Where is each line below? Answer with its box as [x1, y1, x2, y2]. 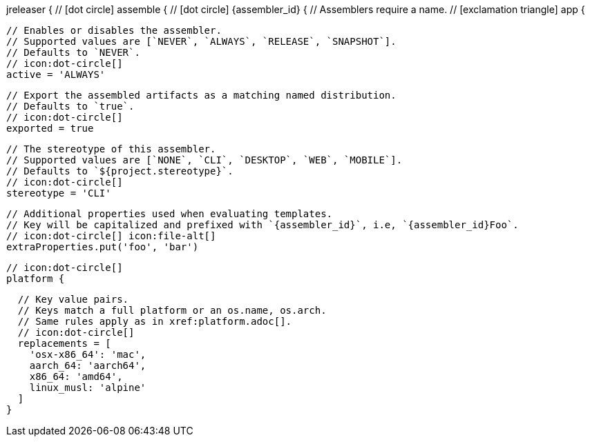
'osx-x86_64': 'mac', [29, 349, 146, 360]
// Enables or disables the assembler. [6, 25, 222, 36]
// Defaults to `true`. [6, 101, 135, 112]
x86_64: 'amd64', [29, 371, 123, 382]
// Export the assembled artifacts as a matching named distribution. [6, 90, 397, 101]
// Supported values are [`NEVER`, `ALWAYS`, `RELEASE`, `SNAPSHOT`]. [6, 36, 397, 47]
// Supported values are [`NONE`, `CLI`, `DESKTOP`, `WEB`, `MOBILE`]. [6, 154, 403, 165]
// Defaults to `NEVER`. [6, 47, 140, 58]
